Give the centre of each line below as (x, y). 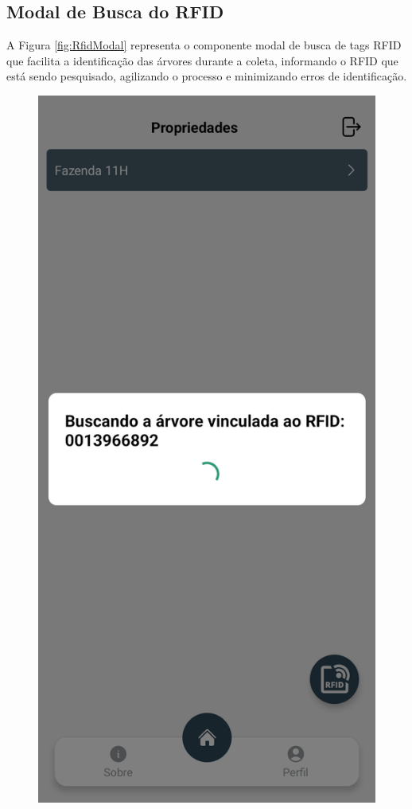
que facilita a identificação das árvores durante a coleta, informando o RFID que (202, 60)
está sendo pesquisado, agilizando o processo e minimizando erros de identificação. (207, 76)
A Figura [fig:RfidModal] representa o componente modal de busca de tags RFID (204, 45)
